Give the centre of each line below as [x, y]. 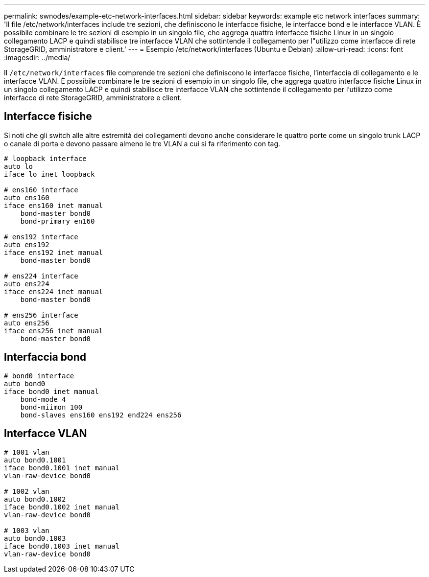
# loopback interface [45, 158]
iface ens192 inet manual [54, 252]
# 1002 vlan [27, 491]
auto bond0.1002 [35, 499]
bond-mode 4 [43, 399]
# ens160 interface [41, 190]
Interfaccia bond [45, 357]
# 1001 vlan [27, 452]
